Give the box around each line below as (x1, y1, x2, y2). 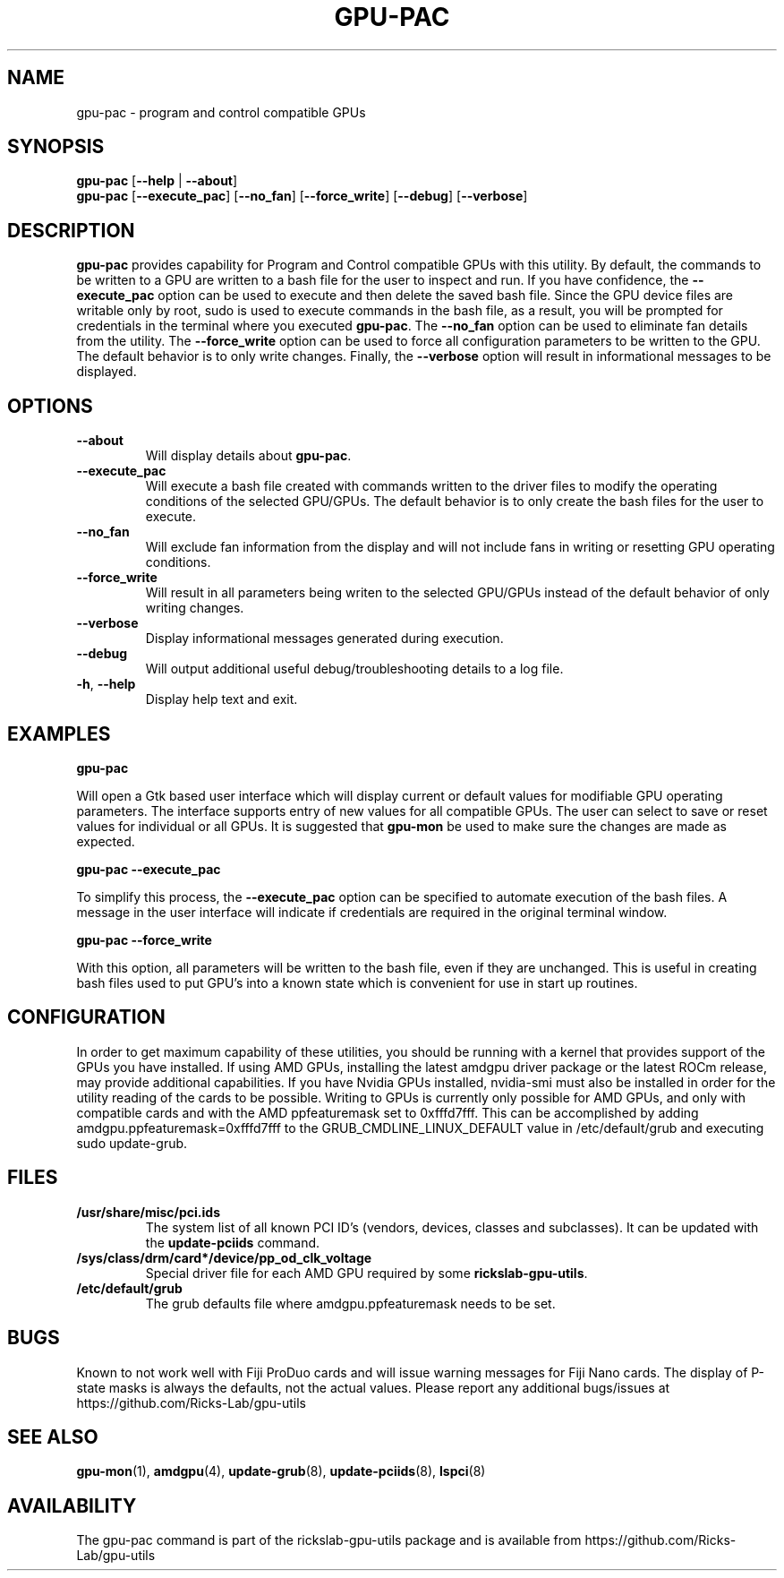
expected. (76, 833, 135, 849)
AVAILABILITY (7, 1494, 137, 1517)
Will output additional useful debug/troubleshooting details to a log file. (145, 661, 564, 677)
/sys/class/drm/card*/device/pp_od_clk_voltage (76, 1249, 372, 1265)
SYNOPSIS (7, 135, 105, 159)
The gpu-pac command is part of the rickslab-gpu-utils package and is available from (76, 1532, 582, 1548)
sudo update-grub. (76, 1135, 188, 1151)
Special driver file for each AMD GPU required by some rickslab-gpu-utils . (145, 1265, 588, 1281)
